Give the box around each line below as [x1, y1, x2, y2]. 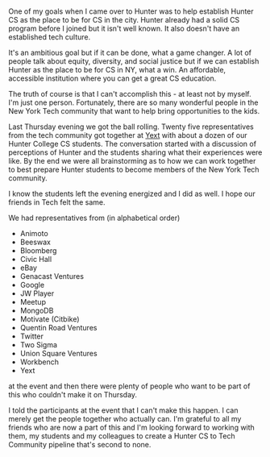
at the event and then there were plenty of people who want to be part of [8, 381, 251, 391]
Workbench [19, 357, 59, 367]
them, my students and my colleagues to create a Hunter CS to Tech [8, 431, 235, 441]
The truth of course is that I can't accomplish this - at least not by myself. [8, 89, 251, 99]
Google [19, 280, 45, 290]
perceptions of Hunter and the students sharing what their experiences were [8, 147, 263, 157]
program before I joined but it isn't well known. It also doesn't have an [8, 23, 240, 34]
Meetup [19, 297, 47, 307]
